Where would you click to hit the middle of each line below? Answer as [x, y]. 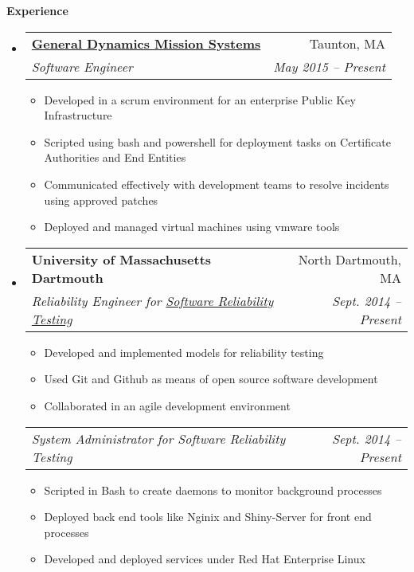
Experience [37, 10]
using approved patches [101, 200]
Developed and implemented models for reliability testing [184, 352]
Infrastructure [78, 115]
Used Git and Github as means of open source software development [211, 379]
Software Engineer [82, 66]
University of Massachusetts [121, 259]
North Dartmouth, [350, 259]
